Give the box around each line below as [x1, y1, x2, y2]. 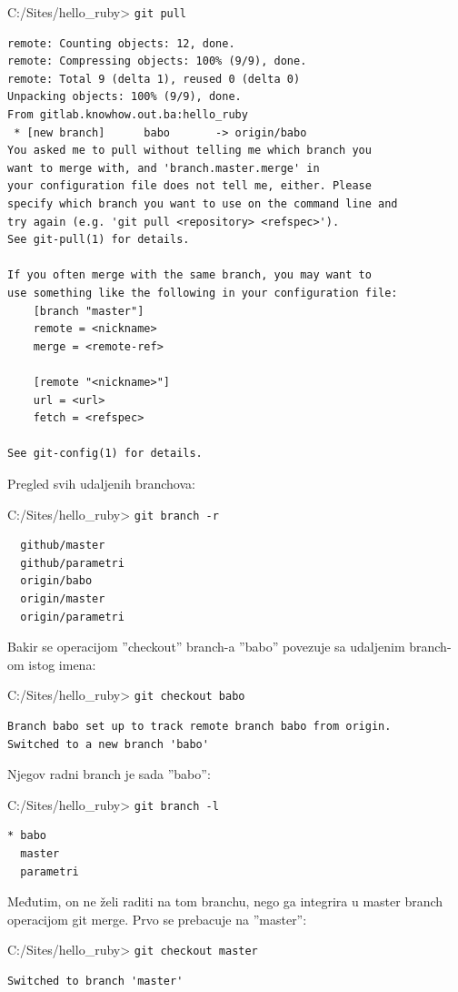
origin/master [20, 592, 105, 605]
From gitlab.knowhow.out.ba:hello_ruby [7, 108, 248, 122]
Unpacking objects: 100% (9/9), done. [7, 90, 242, 104]
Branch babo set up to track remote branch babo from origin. [7, 719, 392, 733]
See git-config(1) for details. [7, 447, 203, 461]
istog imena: [28, 654, 96, 673]
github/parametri [20, 556, 124, 570]
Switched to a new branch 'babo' [7, 737, 209, 751]
